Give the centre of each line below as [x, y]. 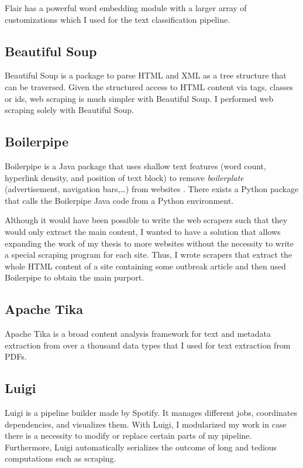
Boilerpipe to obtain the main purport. [74, 277]
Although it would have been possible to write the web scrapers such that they [146, 220]
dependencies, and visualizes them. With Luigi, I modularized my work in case [146, 424]
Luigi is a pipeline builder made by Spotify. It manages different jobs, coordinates [151, 413]
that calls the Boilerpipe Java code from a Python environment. [119, 200]
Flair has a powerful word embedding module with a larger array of [126, 8]
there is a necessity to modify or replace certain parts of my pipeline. [128, 435]
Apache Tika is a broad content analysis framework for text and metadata [138, 334]
